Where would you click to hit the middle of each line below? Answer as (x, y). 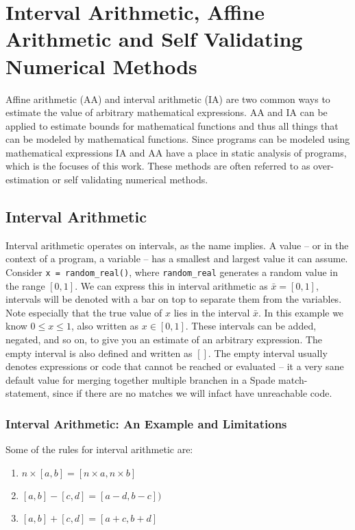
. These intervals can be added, (251, 326)
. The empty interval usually (268, 353)
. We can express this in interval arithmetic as (171, 285)
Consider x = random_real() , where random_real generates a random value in (172, 272)
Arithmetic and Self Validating (154, 39)
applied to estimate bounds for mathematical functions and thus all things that (172, 125)
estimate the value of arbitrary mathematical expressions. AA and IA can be (167, 112)
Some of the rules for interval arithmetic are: (99, 449)
